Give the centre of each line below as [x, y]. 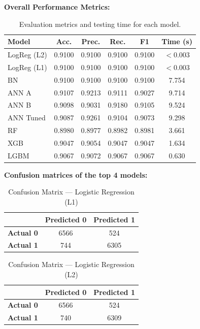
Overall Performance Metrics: [57, 7]
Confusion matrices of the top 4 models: [76, 174]
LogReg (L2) [27, 55]
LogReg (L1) [27, 67]
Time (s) [177, 41]
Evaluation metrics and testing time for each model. [100, 24]
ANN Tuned [27, 118]
